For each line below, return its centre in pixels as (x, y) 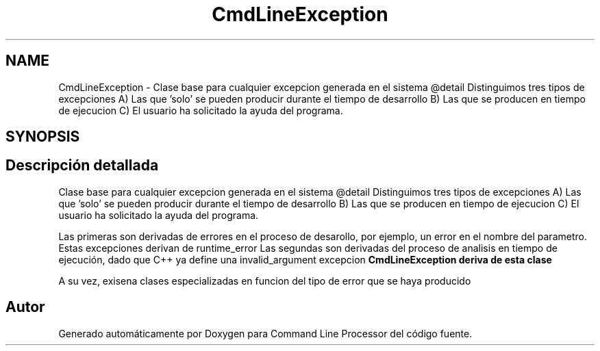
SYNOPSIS (43, 137)
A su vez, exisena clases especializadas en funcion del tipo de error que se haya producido (265, 281)
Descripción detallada (82, 166)
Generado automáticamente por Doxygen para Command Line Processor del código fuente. (265, 333)
